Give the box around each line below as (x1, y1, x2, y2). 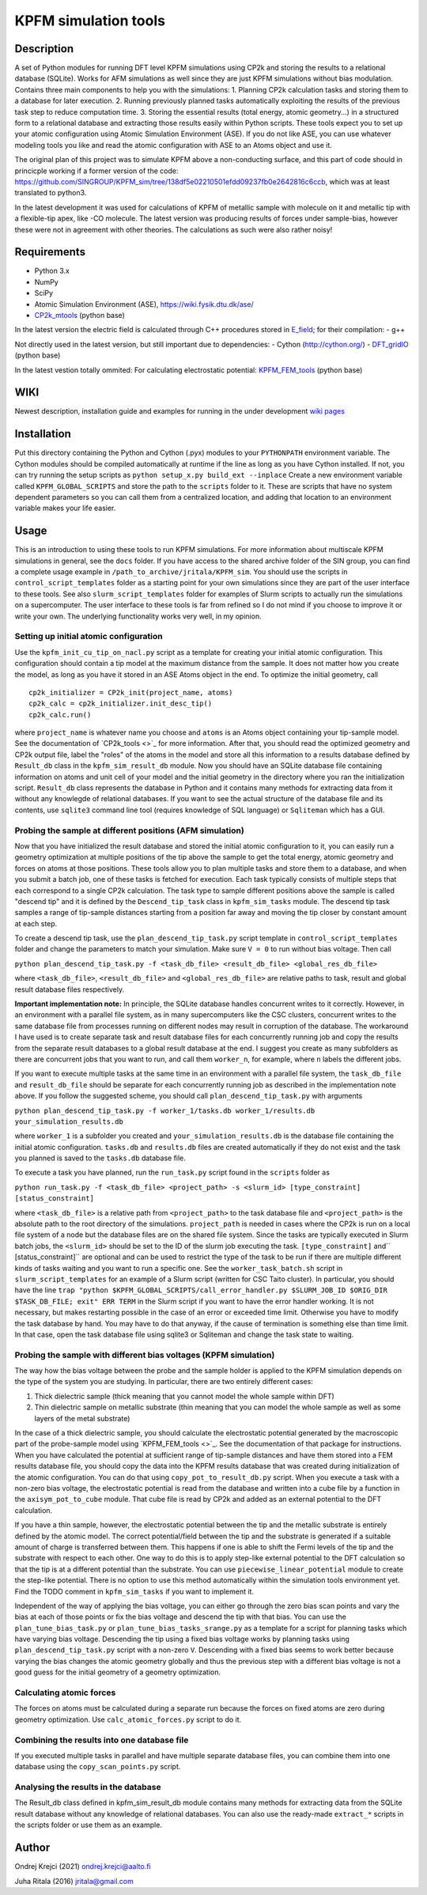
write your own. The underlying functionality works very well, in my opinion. (14, 611, 262, 621)
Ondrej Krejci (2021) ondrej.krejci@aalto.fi (14, 1862, 151, 1871)
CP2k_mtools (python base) (34, 311, 126, 320)
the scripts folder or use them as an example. (14, 1820, 162, 1830)
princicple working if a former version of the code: (14, 166, 179, 176)
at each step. (14, 918, 58, 929)
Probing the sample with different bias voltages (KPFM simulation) (14, 1349, 275, 1360)
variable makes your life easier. (14, 503, 116, 513)
